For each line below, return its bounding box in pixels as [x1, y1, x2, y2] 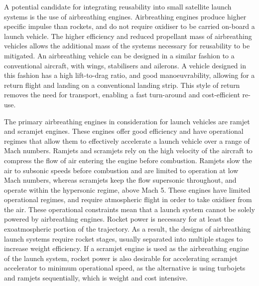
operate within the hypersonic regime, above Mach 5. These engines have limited [4, 184, 251, 195]
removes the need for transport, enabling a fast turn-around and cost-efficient [4, 89, 240, 100]
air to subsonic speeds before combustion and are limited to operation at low [4, 165, 239, 175]
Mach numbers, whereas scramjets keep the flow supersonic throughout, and [4, 175, 237, 185]
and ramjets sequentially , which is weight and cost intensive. [4, 273, 188, 283]
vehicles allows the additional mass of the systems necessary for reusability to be [4, 40, 250, 51]
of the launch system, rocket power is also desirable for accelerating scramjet [4, 253, 238, 263]
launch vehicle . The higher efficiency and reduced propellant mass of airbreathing [4, 30, 252, 41]
